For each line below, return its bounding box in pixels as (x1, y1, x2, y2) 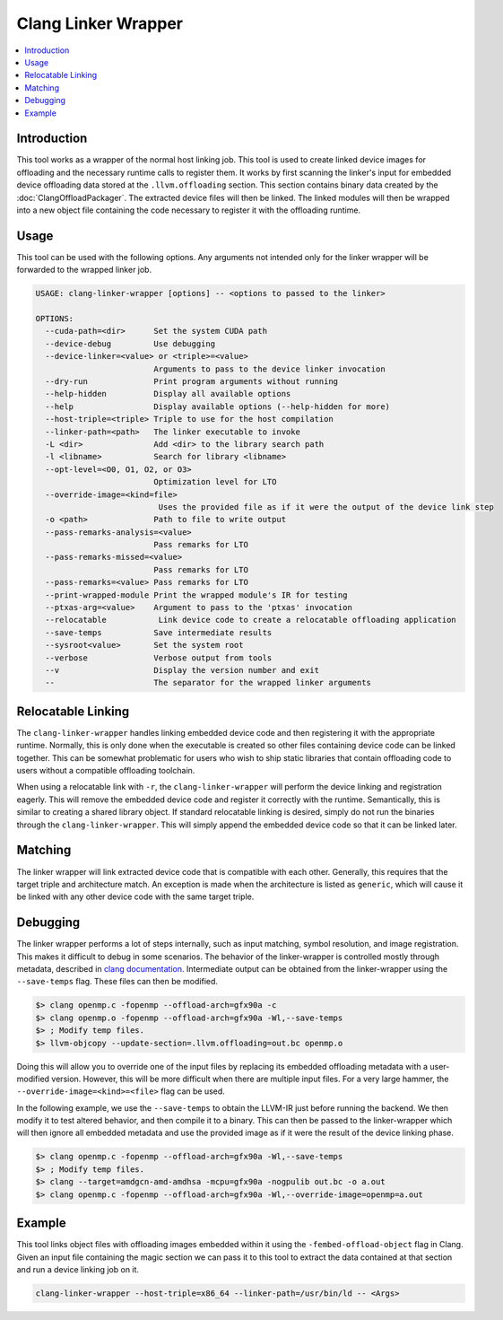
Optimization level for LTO (153, 476, 277, 487)
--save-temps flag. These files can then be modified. (16, 976, 219, 987)
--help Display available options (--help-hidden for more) (45, 401, 390, 412)
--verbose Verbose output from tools (45, 652, 273, 663)
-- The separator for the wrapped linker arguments (45, 677, 372, 688)
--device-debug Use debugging (45, 338, 215, 349)
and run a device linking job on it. (16, 1263, 139, 1274)
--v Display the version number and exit (45, 665, 320, 675)
